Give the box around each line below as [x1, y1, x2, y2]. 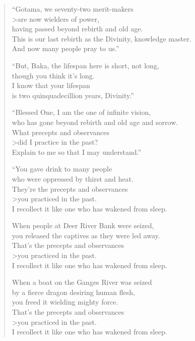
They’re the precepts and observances [12, 183, 128, 194]
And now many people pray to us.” [12, 43, 119, 54]
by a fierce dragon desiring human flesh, [12, 286, 135, 297]
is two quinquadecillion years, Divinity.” [12, 90, 134, 100]
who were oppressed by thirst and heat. [12, 173, 134, 184]
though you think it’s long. [12, 70, 95, 80]
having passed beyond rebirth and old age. [12, 23, 143, 34]
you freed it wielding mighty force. [12, 296, 118, 307]
